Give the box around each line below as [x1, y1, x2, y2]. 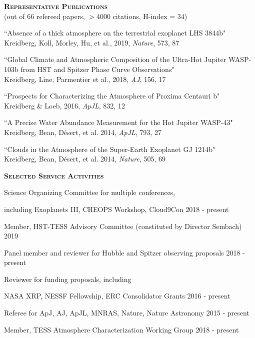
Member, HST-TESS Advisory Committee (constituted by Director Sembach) [4, 220, 242, 231]
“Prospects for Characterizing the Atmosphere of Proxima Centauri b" [4, 90, 220, 101]
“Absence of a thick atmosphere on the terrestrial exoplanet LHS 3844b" [4, 27, 226, 38]
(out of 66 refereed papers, [4, 10, 85, 21]
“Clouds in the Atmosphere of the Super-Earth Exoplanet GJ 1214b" [4, 143, 215, 154]
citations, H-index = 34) [112, 10, 187, 21]
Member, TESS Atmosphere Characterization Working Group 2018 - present [4, 324, 239, 334]
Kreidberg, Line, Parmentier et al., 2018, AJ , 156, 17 [4, 73, 166, 84]
